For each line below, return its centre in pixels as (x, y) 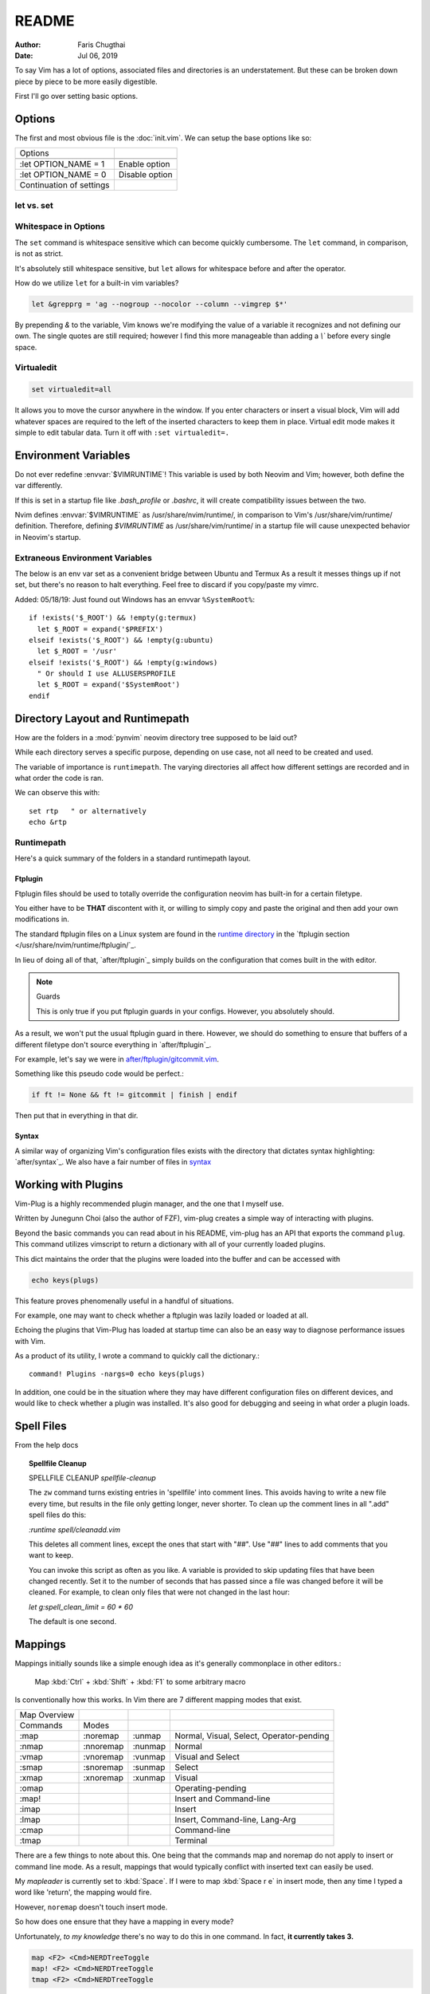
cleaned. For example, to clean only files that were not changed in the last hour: (160, 1592)
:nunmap (149, 1747)
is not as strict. (39, 254)
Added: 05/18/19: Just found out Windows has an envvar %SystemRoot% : (135, 599)
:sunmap (149, 1767)
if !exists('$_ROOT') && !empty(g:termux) (113, 618)
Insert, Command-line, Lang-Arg (235, 1820)
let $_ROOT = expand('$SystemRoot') (109, 685)
